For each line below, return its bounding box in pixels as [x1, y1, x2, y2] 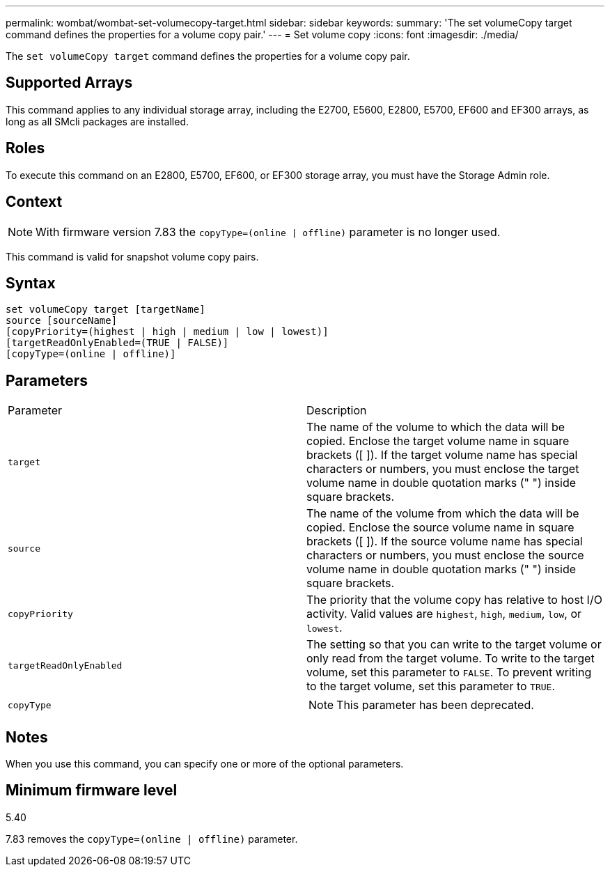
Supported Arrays [6, 74, 133, 92]
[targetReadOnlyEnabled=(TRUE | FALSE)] [6, 337, 229, 349]
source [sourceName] [6, 315, 118, 327]
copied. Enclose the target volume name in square [306, 434, 570, 449]
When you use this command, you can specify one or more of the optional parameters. [6, 758, 404, 770]
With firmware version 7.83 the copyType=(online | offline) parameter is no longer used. [36, 224, 501, 239]
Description [306, 403, 367, 418]
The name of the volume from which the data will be [306, 506, 579, 521]
